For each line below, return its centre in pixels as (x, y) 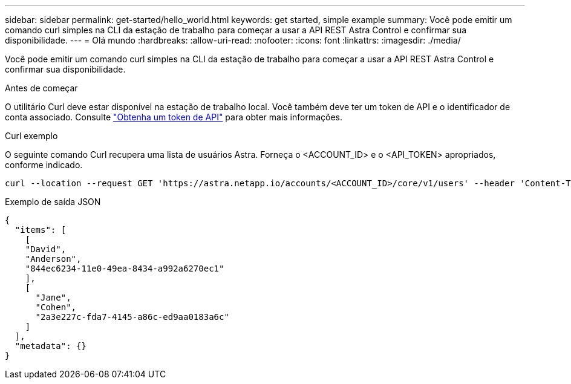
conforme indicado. (44, 165)
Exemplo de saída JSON (53, 202)
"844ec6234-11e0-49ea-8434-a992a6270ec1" (125, 268)
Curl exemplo (31, 136)
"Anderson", (53, 259)
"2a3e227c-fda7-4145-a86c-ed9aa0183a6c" (132, 317)
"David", (46, 249)
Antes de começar (41, 88)
